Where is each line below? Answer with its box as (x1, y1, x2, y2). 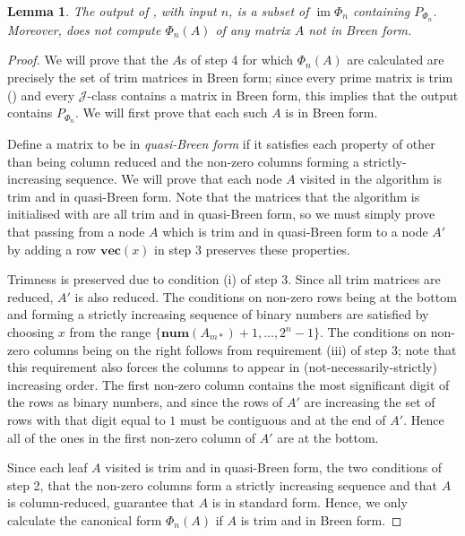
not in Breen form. (308, 20, 412, 39)
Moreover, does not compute (7, 20, 161, 39)
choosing (7, 323, 55, 341)
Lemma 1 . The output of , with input (7, 2, 217, 20)
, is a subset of (228, 2, 309, 20)
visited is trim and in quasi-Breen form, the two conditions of (105, 458, 443, 477)
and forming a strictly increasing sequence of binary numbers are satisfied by (7, 305, 429, 324)
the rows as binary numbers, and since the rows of (7, 393, 283, 411)
